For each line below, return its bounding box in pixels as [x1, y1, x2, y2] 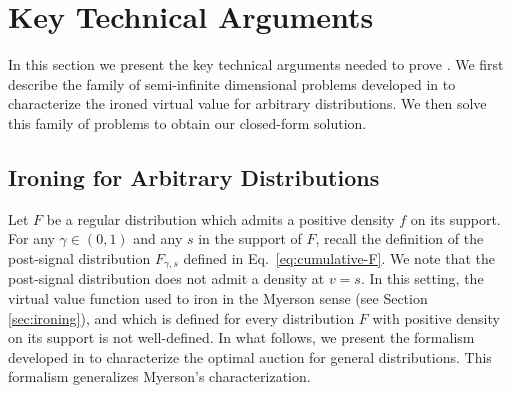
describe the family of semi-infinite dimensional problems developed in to [8, 73, 456, 94]
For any [8, 228, 55, 249]
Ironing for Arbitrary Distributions [8, 161, 380, 192]
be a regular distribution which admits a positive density [46, 208, 395, 229]
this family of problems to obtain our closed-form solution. [8, 112, 367, 133]
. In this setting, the [360, 268, 484, 289]
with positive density [372, 307, 500, 328]
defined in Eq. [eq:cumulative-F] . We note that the [183, 247, 496, 268]
